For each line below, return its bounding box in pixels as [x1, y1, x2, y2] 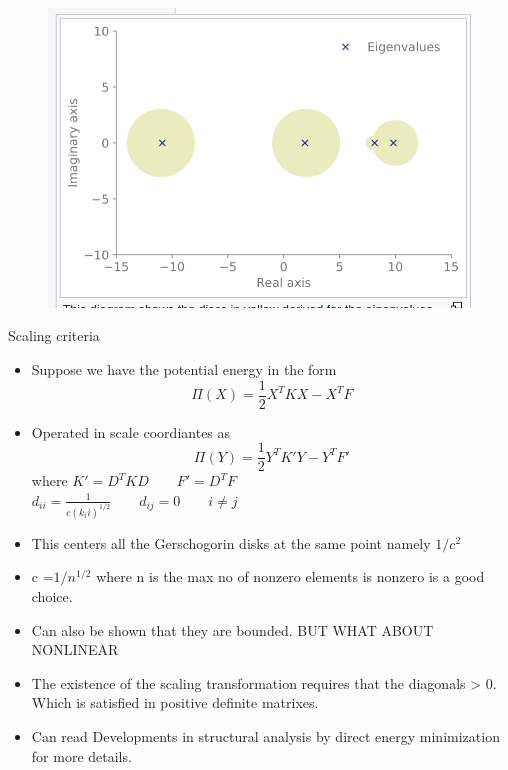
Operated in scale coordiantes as [31, 421, 231, 442]
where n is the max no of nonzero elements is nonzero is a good [96, 566, 485, 587]
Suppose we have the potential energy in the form [31, 359, 337, 380]
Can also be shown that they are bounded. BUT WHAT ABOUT [31, 619, 434, 640]
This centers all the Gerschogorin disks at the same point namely [31, 532, 431, 553]
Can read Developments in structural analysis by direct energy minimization [31, 726, 500, 746]
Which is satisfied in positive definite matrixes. [31, 692, 319, 713]
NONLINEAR [31, 639, 119, 660]
